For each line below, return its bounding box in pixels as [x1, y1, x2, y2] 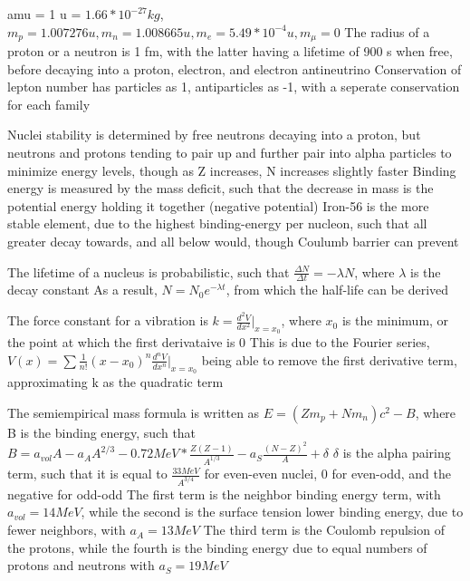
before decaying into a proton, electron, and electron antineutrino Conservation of [7, 59, 462, 78]
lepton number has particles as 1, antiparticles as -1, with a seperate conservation [7, 77, 460, 96]
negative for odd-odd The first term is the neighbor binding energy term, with [7, 484, 441, 503]
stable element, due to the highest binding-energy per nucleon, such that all [7, 214, 427, 233]
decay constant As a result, [7, 280, 158, 299]
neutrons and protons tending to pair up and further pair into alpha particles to [7, 143, 452, 162]
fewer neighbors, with [7, 520, 126, 539]
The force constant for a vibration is [7, 311, 208, 330]
